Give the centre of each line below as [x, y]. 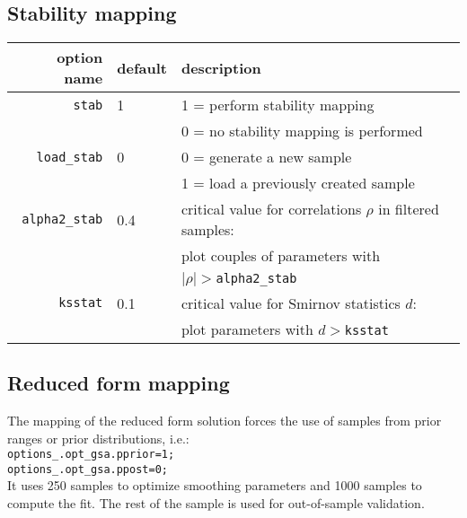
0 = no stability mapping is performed [302, 131]
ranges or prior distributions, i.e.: [98, 438]
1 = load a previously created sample [298, 183]
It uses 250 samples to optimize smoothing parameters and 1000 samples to [215, 485]
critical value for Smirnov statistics [291, 303]
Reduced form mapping [119, 383]
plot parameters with [247, 329]
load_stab [70, 157]
